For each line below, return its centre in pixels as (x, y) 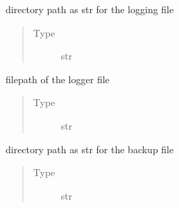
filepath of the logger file (58, 79)
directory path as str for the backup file (90, 149)
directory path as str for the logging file (90, 9)
